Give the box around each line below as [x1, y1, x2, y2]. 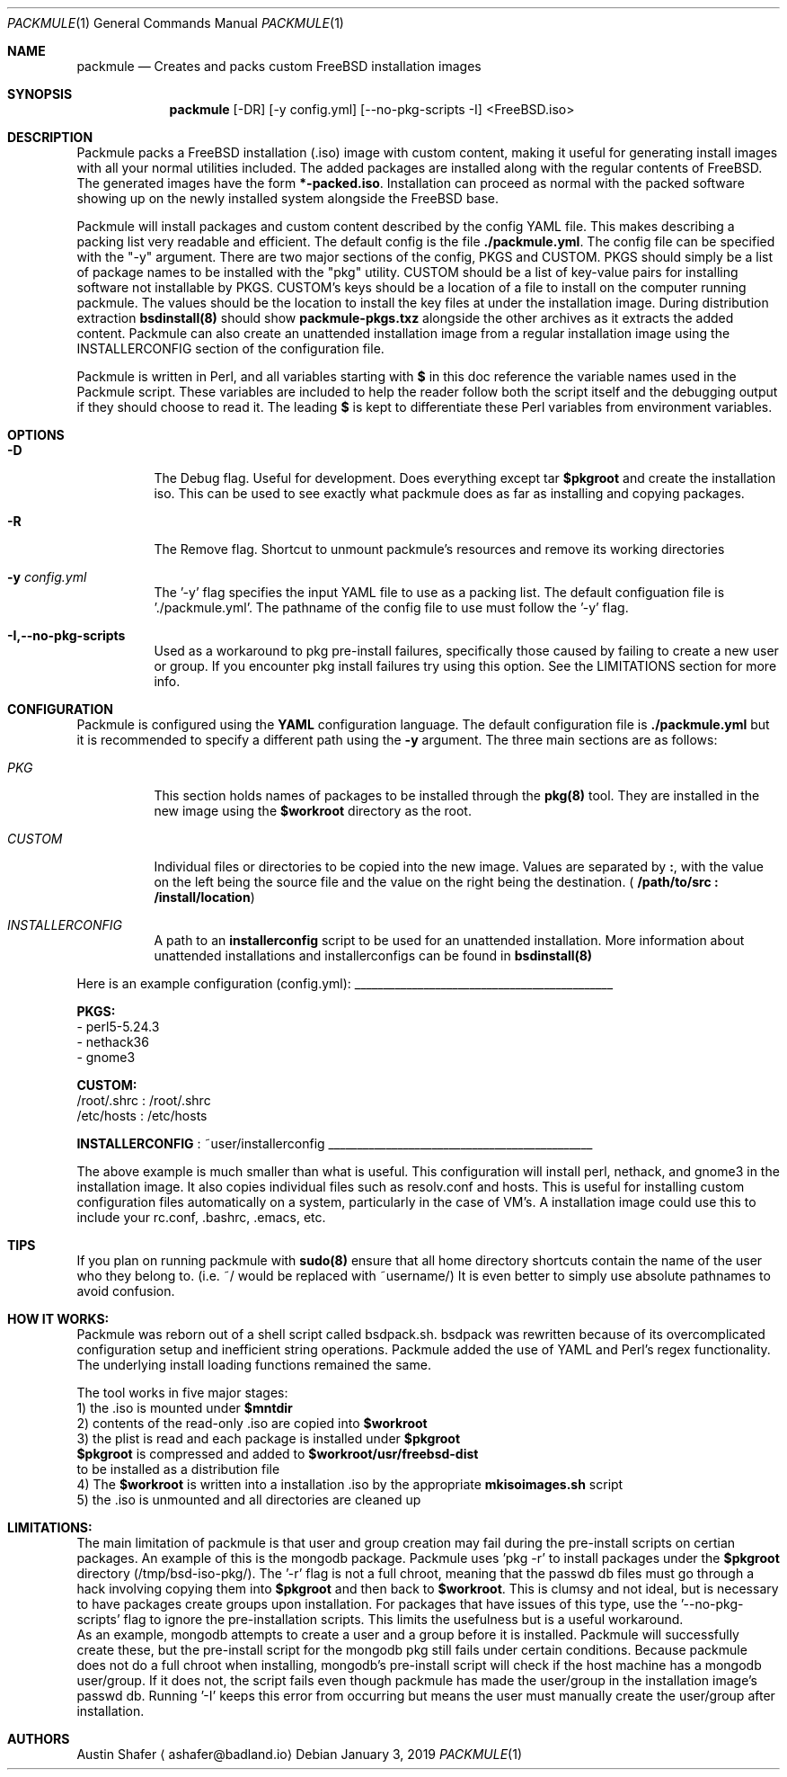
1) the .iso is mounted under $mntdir [76, 1400, 293, 1415]
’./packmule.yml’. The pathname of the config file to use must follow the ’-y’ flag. [154, 600, 629, 615]
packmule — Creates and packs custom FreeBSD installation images [76, 58, 482, 74]
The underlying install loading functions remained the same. [76, 1357, 431, 1372]
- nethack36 [76, 1034, 149, 1049]
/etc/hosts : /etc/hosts [76, 1108, 208, 1123]
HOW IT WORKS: [7, 1311, 110, 1326]
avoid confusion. [76, 1283, 175, 1299]
